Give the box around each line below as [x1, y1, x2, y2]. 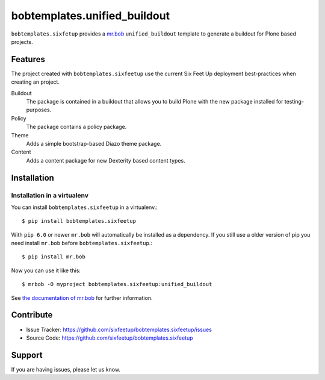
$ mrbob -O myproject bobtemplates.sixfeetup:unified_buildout [22, 281, 212, 288]
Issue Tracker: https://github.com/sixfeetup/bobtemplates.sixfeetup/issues [26, 326, 212, 333]
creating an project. [11, 78, 60, 86]
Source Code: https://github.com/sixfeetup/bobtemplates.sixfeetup [26, 334, 193, 341]
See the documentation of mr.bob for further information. [11, 294, 153, 301]
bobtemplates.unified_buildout [11, 9, 170, 22]
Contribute [11, 310, 53, 320]
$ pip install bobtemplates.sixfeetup [22, 217, 137, 225]
